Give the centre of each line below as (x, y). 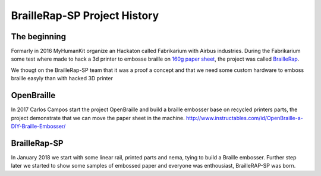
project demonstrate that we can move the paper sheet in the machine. (98, 118)
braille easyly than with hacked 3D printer (62, 78)
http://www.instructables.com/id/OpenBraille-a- (244, 118)
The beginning (39, 37)
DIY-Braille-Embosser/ (38, 126)
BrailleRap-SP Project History (85, 15)
